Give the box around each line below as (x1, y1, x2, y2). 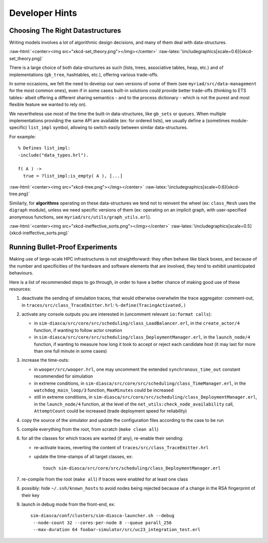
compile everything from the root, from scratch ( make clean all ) (21, 426, 159, 432)
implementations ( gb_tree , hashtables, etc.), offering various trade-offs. (9, 71, 159, 77)
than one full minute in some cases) (34, 348, 107, 354)
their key (21, 492, 40, 498)
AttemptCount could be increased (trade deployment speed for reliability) (34, 408, 187, 414)
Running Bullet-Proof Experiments (9, 243, 118, 252)
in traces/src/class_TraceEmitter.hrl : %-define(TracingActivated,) (21, 302, 186, 308)
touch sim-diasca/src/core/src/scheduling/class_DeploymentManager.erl (43, 465, 221, 471)
